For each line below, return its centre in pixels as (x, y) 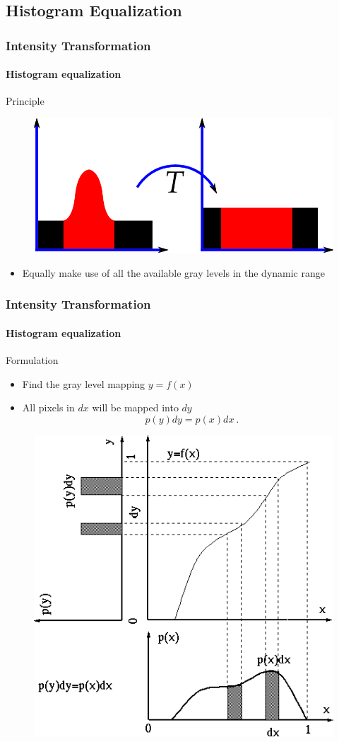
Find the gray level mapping (84, 383)
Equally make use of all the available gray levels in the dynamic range (173, 272)
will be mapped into (135, 407)
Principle (25, 101)
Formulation (32, 359)
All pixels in (48, 407)
